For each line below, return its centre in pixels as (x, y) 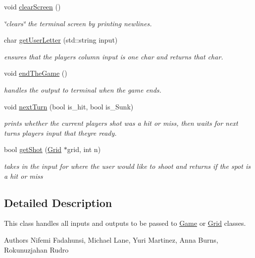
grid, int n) (84, 149)
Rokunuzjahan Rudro (36, 249)
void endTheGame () (36, 73)
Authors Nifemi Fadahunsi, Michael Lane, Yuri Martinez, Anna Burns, (111, 239)
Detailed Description (58, 202)
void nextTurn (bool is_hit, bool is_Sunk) (69, 106)
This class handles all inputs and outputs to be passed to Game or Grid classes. (125, 223)
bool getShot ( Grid (33, 149)
